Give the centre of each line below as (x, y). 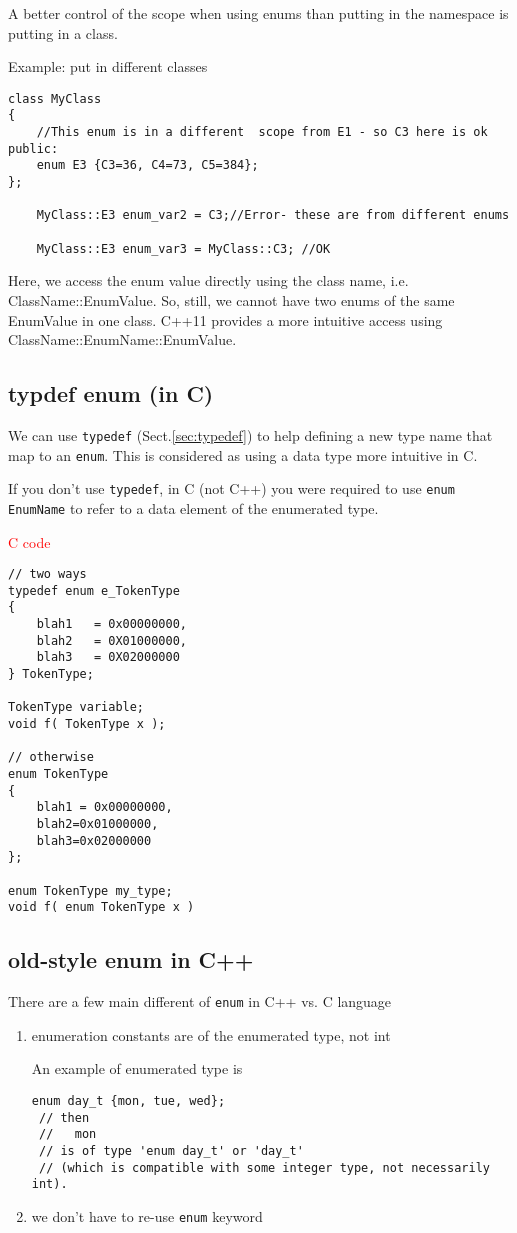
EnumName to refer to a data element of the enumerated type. (193, 507)
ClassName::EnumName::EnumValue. (122, 339)
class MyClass (55, 98)
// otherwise (51, 757)
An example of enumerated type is (137, 1068)
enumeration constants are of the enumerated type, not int (211, 1034)
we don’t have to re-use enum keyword (147, 1215)
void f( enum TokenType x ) (101, 907)
